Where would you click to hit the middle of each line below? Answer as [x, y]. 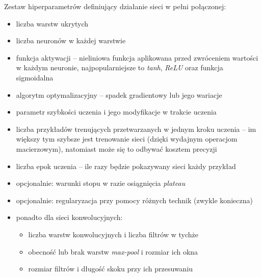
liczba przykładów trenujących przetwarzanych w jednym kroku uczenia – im [136, 129]
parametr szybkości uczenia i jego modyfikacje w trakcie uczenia [116, 112]
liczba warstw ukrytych [52, 23]
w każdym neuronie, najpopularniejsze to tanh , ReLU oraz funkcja [120, 67]
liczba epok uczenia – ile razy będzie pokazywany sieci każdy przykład [126, 166]
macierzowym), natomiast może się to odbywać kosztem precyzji [116, 148]
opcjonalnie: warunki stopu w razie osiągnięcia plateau [101, 183]
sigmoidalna [35, 77]
